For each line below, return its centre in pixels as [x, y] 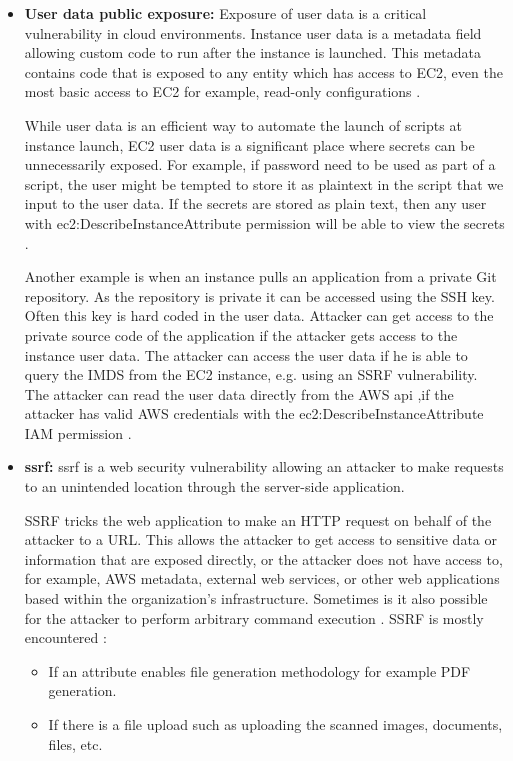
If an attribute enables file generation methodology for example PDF [259, 670]
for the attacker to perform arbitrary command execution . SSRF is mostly [254, 617]
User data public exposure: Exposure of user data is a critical [225, 13]
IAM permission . [78, 432]
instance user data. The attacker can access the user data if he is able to [246, 354]
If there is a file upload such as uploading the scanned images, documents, [275, 724]
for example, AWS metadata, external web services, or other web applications [262, 578]
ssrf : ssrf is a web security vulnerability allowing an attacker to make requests [264, 466]
